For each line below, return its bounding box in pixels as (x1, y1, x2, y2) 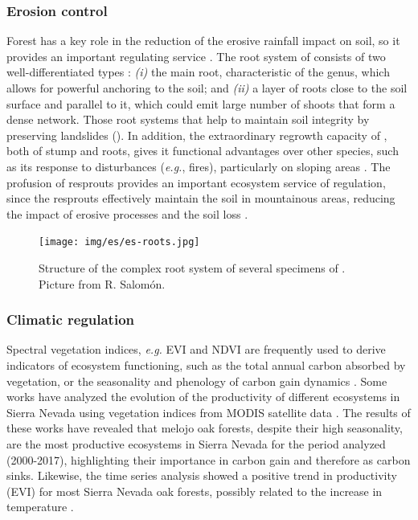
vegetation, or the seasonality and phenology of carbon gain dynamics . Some (6, 372, 387, 389)
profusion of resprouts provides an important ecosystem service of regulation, (6, 174, 386, 190)
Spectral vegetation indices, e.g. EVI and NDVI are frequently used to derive (6, 341, 386, 358)
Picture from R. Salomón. (39, 275, 166, 292)
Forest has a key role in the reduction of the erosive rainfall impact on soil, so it (6, 32, 400, 49)
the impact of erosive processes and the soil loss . (6, 205, 248, 222)
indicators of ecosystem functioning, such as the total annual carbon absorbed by (6, 357, 406, 373)
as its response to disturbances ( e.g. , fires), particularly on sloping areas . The (6, 158, 391, 174)
